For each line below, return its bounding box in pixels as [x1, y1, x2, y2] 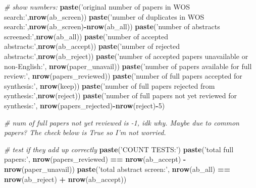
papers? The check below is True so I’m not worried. [4, 127, 166, 138]
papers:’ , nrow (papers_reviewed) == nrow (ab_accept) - [4, 154, 186, 164]
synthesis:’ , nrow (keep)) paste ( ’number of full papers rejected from [4, 80, 215, 91]
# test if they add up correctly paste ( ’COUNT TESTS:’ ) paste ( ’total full [4, 144, 234, 154]
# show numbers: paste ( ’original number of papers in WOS [4, 2, 190, 12]
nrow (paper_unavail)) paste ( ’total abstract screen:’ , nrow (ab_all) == [4, 163, 230, 174]
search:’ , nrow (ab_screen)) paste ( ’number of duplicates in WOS [4, 11, 204, 22]
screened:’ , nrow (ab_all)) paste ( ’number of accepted [4, 31, 168, 41]
